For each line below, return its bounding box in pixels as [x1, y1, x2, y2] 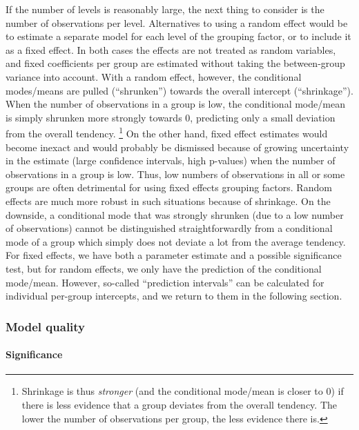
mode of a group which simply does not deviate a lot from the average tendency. [6, 234, 346, 248]
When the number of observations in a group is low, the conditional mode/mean [6, 97, 345, 111]
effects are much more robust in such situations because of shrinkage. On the [6, 193, 331, 208]
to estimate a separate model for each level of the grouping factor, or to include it [6, 29, 351, 43]
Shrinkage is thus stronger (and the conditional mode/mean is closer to [21, 384, 323, 398]
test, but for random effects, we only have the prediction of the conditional [6, 261, 322, 275]
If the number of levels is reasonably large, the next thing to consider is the [6, 2, 324, 16]
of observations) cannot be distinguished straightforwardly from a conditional [6, 221, 333, 235]
